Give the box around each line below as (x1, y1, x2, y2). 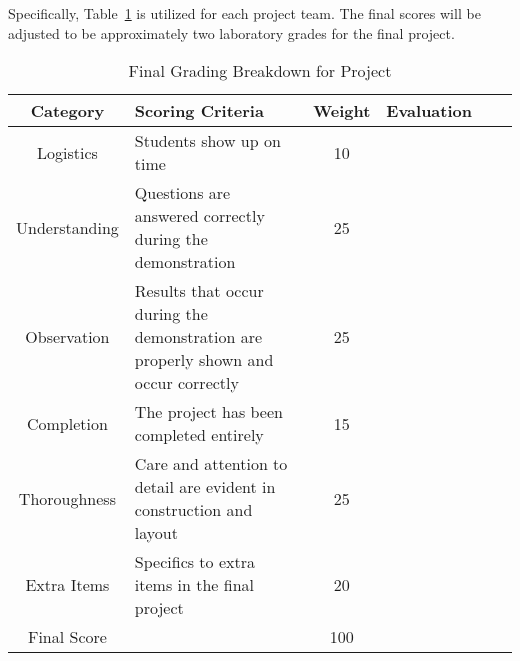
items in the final (134, 573, 255, 597)
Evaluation (386, 99, 472, 123)
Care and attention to (134, 452, 288, 476)
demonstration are (134, 325, 263, 349)
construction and (134, 498, 253, 522)
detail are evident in (134, 475, 276, 499)
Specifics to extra (134, 550, 255, 574)
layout (134, 521, 178, 545)
